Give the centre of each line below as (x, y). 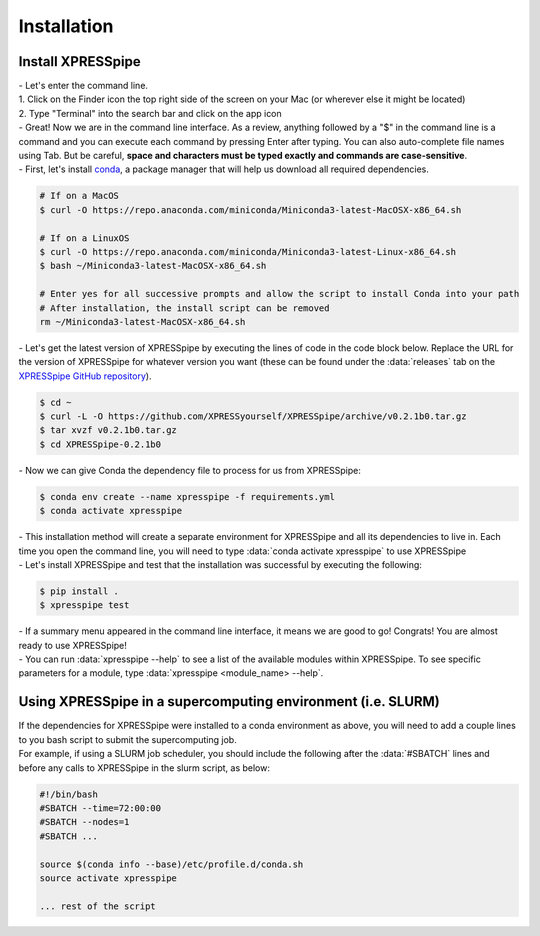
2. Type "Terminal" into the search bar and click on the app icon (150, 113)
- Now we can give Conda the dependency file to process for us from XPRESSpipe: (190, 470)
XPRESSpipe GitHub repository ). (85, 376)
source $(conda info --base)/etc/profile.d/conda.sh (171, 864)
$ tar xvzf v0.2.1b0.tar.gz (108, 430)
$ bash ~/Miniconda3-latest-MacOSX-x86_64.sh (153, 266)
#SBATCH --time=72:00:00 (100, 808)
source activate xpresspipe (108, 878)
